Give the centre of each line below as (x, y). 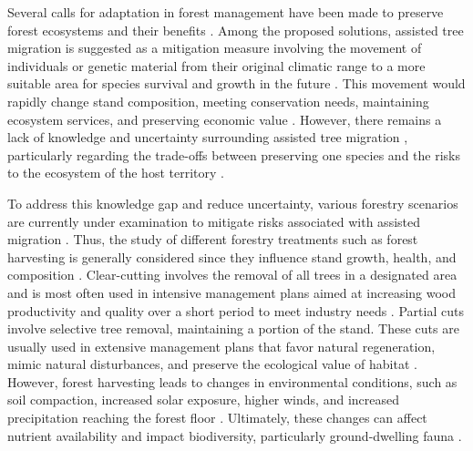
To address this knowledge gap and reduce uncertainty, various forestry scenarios (233, 203)
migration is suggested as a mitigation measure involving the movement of (215, 48)
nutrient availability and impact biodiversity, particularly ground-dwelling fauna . (235, 435)
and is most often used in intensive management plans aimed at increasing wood (232, 292)
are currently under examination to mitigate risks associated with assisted (214, 221)
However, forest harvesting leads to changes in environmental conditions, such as (232, 381)
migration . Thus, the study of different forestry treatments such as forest (213, 239)
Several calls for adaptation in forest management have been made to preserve (226, 12)
